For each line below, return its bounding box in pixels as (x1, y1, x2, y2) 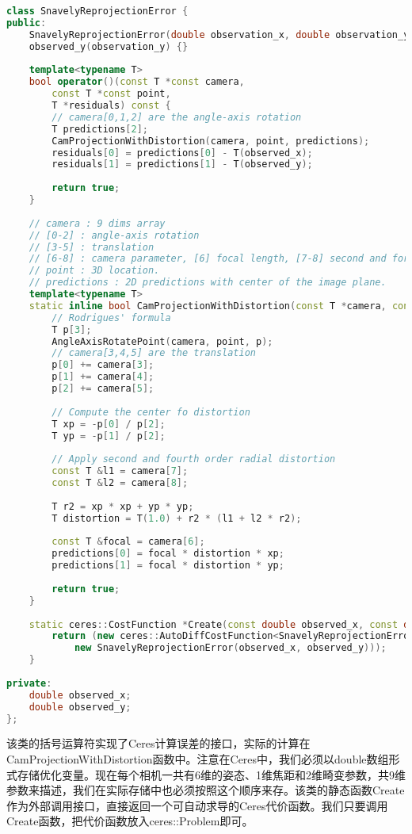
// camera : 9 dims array (29, 217, 166, 229)
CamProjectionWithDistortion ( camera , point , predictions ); (51, 135, 370, 147)
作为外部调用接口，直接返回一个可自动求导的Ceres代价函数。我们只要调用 (6, 797, 388, 813)
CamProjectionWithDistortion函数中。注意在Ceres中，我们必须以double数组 (6, 750, 389, 767)
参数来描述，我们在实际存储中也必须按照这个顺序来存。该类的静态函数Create (6, 782, 405, 798)
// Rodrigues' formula (51, 312, 171, 323)
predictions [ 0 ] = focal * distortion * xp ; (51, 548, 284, 560)
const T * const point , (51, 88, 171, 100)
